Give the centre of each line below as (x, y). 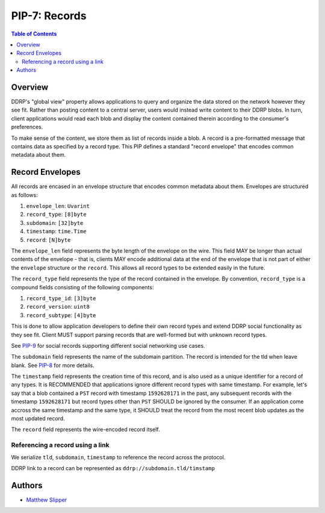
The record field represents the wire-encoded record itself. (85, 430)
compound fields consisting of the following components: (82, 287)
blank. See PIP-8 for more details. (53, 365)
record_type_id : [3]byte (61, 298)
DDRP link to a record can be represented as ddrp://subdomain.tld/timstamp (113, 468)
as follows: (25, 195)
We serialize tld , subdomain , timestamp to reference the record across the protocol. (118, 457)
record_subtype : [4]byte (61, 315)
